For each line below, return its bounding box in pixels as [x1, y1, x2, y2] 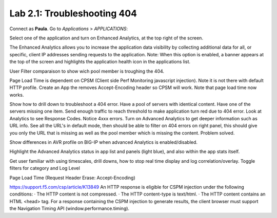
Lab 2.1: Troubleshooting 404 [9, 8, 137, 19]
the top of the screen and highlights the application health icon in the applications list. [9, 59, 191, 65]
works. [9, 92, 24, 98]
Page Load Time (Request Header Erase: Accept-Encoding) [9, 175, 135, 181]
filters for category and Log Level [9, 165, 81, 171]
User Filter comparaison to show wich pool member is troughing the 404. [9, 68, 164, 74]
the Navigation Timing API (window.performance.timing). [9, 205, 130, 212]
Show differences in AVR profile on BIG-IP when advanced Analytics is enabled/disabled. [9, 139, 197, 145]
